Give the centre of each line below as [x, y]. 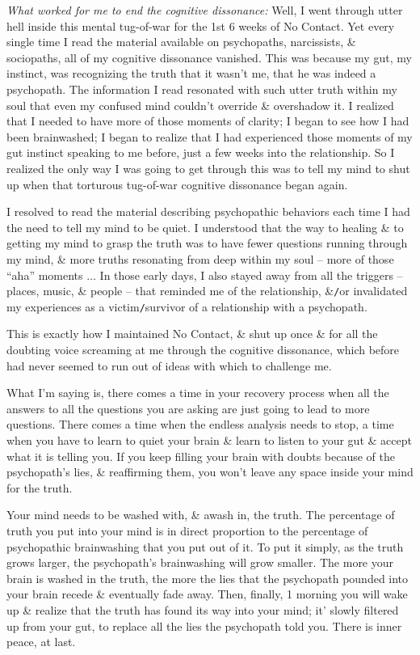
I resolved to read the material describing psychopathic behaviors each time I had [208, 211]
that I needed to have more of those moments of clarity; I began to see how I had [208, 121]
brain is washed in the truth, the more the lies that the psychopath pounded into [208, 578]
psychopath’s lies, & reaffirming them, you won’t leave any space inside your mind [210, 472]
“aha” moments [45, 275]
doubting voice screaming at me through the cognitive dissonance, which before [203, 349]
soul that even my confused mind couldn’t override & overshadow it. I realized [200, 105]
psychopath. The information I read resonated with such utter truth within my [202, 89]
